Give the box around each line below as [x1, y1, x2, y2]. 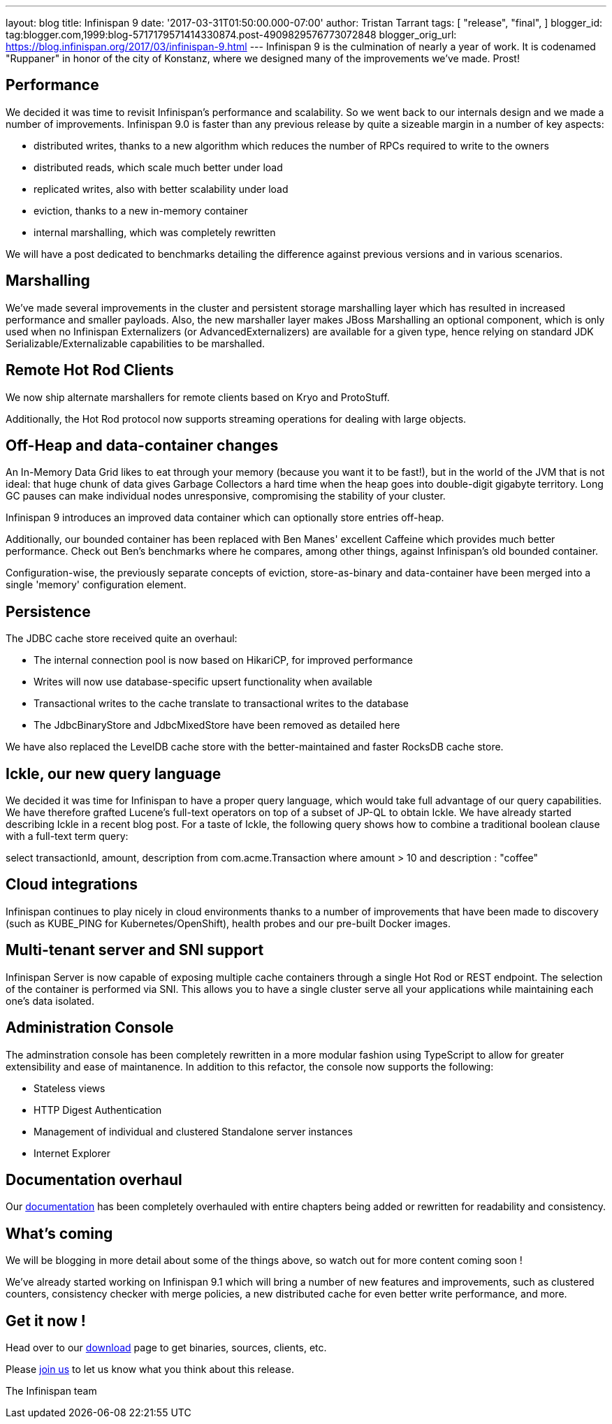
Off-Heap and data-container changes [6, 436, 279, 454]
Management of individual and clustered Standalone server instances [34, 1125, 353, 1138]
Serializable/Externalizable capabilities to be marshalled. [6, 337, 265, 349]
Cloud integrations [6, 876, 138, 894]
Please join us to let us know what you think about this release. [6, 1363, 294, 1376]
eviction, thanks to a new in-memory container [34, 204, 248, 217]
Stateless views [34, 1082, 105, 1094]
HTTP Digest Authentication [34, 1103, 162, 1116]
